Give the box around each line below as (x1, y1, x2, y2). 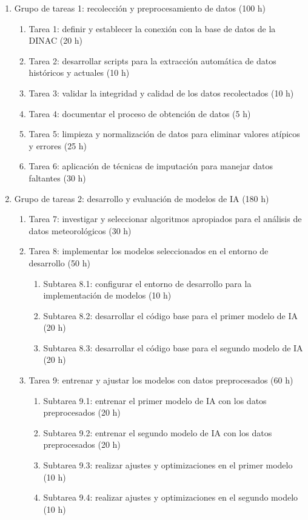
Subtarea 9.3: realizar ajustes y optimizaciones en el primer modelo (43, 459, 293, 471)
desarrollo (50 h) (28, 256, 90, 269)
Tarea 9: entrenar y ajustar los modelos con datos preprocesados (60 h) (28, 374, 293, 387)
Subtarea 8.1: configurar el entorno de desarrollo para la (43, 277, 252, 289)
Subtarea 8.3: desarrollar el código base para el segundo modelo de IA (43, 341, 303, 354)
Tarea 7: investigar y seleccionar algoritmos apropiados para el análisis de (28, 212, 302, 225)
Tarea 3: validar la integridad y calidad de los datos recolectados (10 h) (28, 86, 294, 99)
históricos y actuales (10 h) (28, 66, 130, 79)
